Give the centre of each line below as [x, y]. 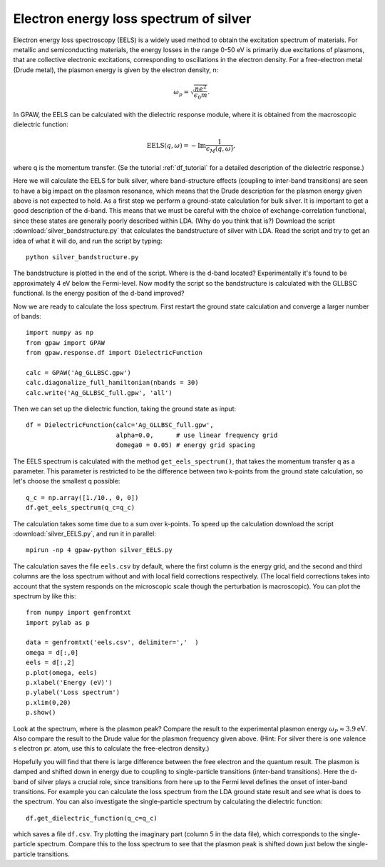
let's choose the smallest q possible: [67, 481]
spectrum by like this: [45, 596]
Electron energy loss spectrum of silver [132, 19]
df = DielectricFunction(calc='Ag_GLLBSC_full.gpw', [120, 425]
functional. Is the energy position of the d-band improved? [99, 294]
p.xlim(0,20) [48, 702]
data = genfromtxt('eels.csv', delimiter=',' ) [112, 642]
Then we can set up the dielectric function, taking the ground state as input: [125, 409]
